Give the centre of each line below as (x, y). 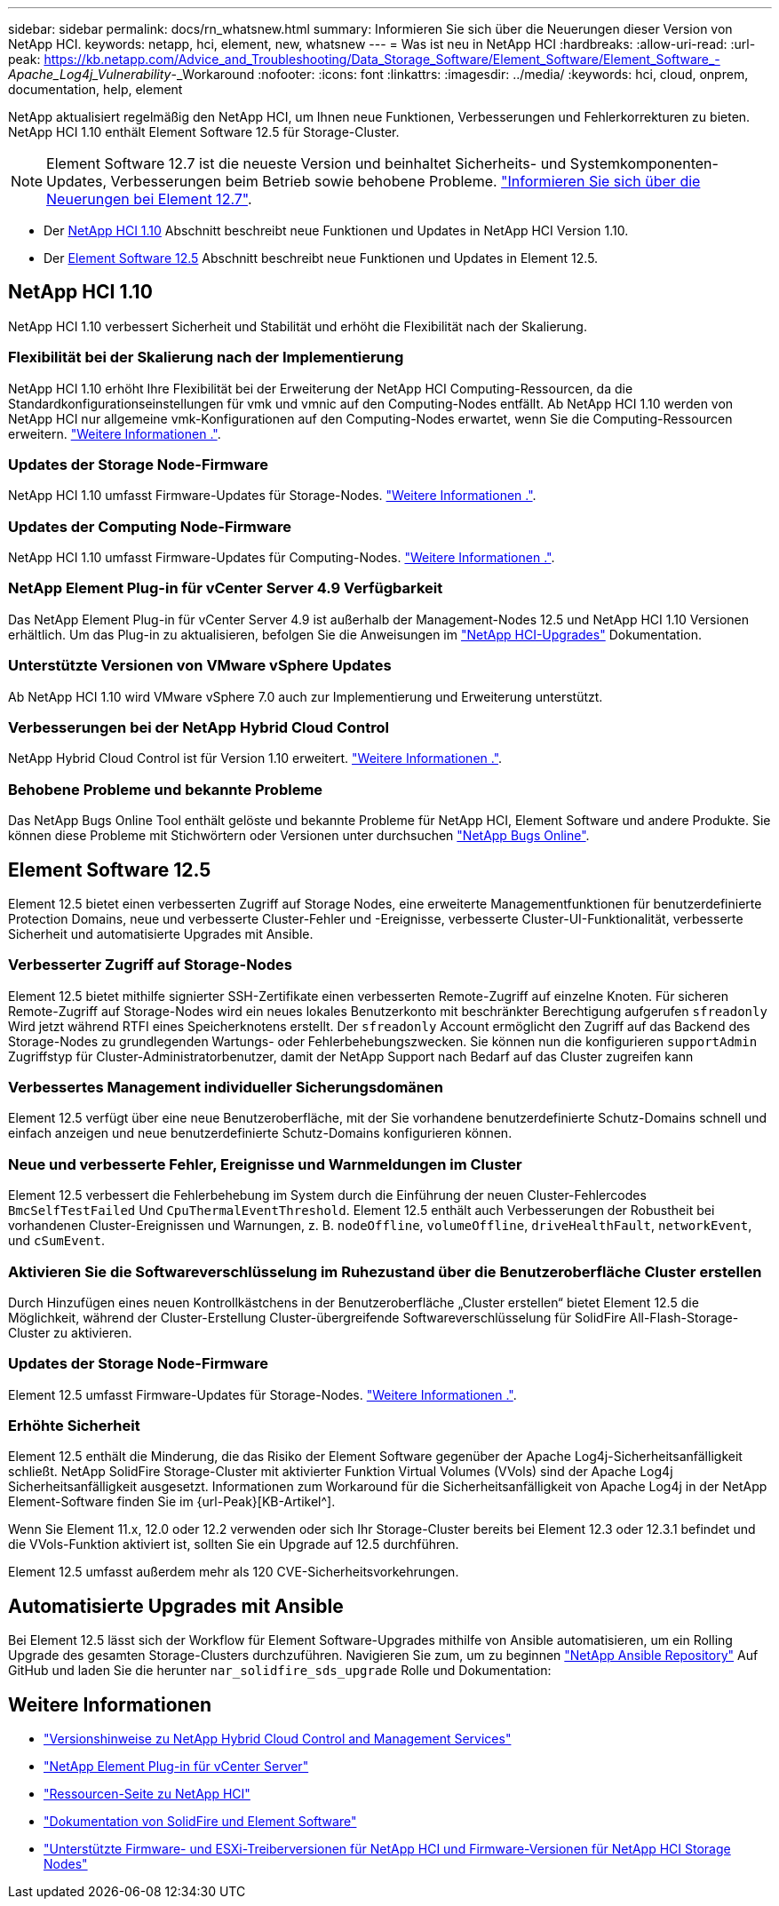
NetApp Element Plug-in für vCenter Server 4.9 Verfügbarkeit (226, 588)
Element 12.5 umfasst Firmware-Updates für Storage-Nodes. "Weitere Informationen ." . (262, 1394)
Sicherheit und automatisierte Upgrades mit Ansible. (161, 933)
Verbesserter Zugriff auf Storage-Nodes (150, 965)
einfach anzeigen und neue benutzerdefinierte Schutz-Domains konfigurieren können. (260, 1133)
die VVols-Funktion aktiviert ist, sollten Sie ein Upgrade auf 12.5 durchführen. (234, 1545)
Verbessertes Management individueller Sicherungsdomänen (226, 1088)
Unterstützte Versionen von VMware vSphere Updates (200, 666)
